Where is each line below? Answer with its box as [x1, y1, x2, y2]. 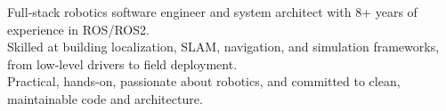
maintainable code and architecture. [7, 89, 203, 107]
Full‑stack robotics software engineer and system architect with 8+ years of [7, 3, 418, 20]
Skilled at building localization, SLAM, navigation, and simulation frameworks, [7, 37, 440, 56]
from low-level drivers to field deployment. [7, 54, 238, 73]
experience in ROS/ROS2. [7, 20, 150, 38]
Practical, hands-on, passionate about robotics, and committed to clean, [7, 72, 401, 91]
